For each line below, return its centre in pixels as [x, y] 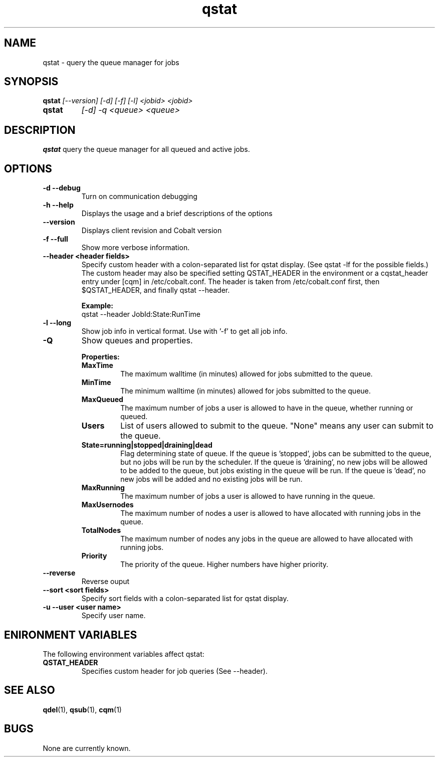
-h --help [58, 205]
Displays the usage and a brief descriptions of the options [177, 214]
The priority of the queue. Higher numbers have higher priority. [225, 564]
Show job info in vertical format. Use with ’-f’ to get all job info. [184, 331]
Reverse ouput [105, 582]
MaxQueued [102, 400]
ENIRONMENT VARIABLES [71, 635]
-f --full [55, 239]
